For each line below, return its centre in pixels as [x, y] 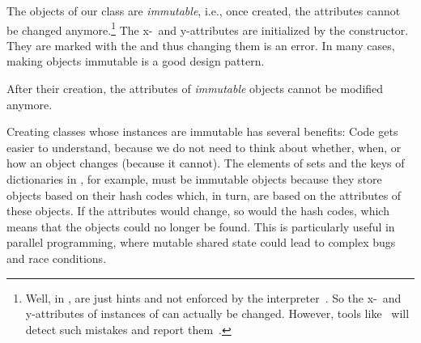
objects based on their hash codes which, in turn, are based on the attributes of [204, 195]
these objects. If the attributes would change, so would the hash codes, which [198, 211]
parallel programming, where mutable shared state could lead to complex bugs [201, 242]
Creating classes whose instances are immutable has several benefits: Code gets [202, 131]
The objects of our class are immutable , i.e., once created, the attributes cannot [204, 11]
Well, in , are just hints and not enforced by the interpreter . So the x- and [213, 297]
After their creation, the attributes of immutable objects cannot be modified [195, 89]
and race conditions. [57, 258]
